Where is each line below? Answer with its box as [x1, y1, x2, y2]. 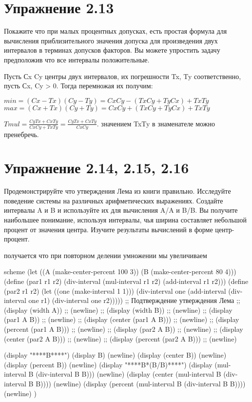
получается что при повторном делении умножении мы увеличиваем [4, 250, 207, 260]
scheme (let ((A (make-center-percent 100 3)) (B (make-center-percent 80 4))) [4, 266, 236, 277]
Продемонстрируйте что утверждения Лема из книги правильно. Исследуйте [4, 186, 231, 196]
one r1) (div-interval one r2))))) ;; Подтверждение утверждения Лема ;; [28, 295, 240, 305]
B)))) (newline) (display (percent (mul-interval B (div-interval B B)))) [36, 378, 246, 388]
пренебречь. [4, 129, 39, 139]
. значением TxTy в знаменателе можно [97, 118, 215, 128]
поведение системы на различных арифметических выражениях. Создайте [4, 195, 223, 205]
